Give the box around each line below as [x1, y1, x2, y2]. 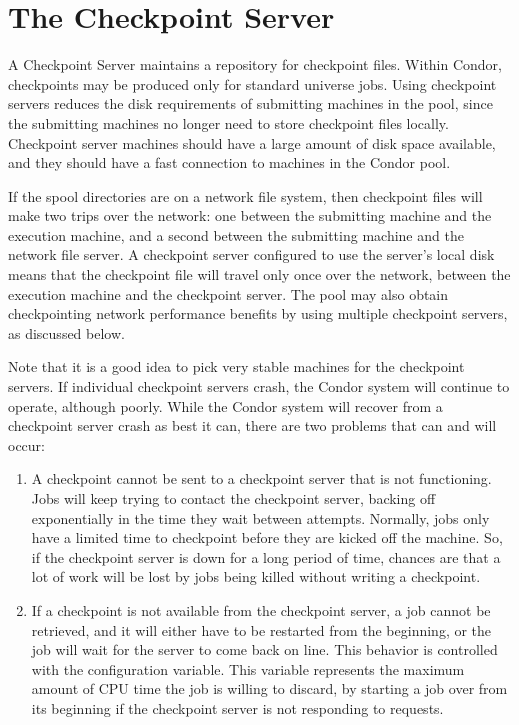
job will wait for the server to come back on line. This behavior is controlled [31, 639, 498, 660]
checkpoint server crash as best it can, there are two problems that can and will [8, 415, 497, 436]
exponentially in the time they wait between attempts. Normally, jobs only [31, 507, 490, 528]
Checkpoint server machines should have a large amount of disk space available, [8, 132, 496, 153]
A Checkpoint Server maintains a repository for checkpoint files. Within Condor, [8, 54, 503, 75]
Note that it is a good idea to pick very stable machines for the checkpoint [8, 356, 465, 377]
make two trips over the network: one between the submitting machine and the [8, 205, 492, 226]
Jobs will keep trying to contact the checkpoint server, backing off [31, 488, 436, 508]
